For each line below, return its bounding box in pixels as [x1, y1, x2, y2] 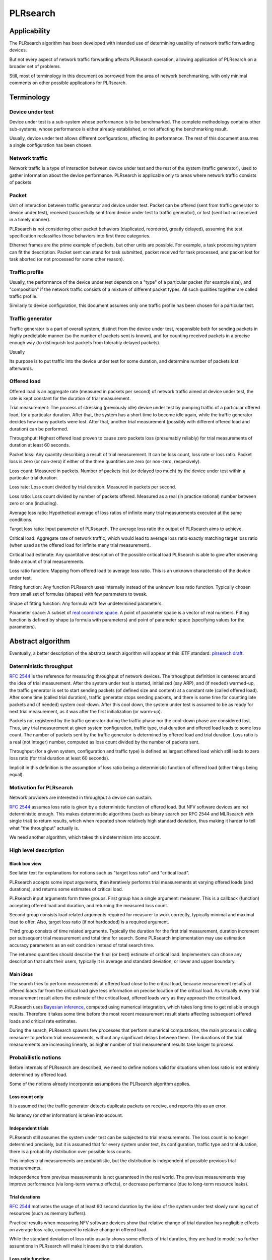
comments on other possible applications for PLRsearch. [9, 80, 127, 86]
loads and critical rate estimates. [9, 1018, 77, 1024]
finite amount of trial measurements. [9, 558, 85, 564]
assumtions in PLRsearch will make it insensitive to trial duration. [9, 1243, 144, 1249]
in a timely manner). [9, 217, 51, 223]
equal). [9, 772, 24, 778]
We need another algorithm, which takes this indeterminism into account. [9, 834, 161, 840]
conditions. [9, 517, 33, 523]
